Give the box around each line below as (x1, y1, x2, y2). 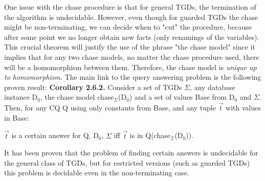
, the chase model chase (40, 92, 114, 102)
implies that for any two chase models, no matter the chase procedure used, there (4, 51, 259, 62)
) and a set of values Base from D (129, 92, 235, 102)
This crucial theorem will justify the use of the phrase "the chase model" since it (4, 41, 255, 52)
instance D (4, 92, 38, 102)
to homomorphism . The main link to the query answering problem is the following (4, 72, 261, 82)
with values (226, 102, 261, 113)
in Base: (4, 112, 29, 123)
